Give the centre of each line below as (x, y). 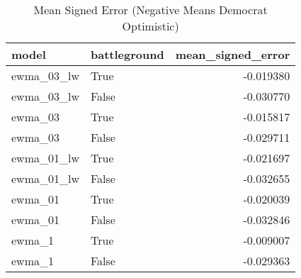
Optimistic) (150, 26)
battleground (127, 54)
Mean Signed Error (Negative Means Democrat (150, 10)
